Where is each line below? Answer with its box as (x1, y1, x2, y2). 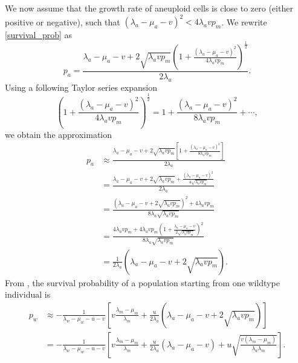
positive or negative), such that (5, 15, 120, 28)
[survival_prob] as (5, 28, 73, 41)
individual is (5, 288, 51, 301)
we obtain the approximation (5, 128, 112, 140)
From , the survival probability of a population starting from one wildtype (5, 276, 280, 289)
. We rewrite (221, 15, 267, 28)
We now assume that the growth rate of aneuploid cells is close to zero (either (5, 2, 293, 14)
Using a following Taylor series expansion (5, 80, 157, 93)
